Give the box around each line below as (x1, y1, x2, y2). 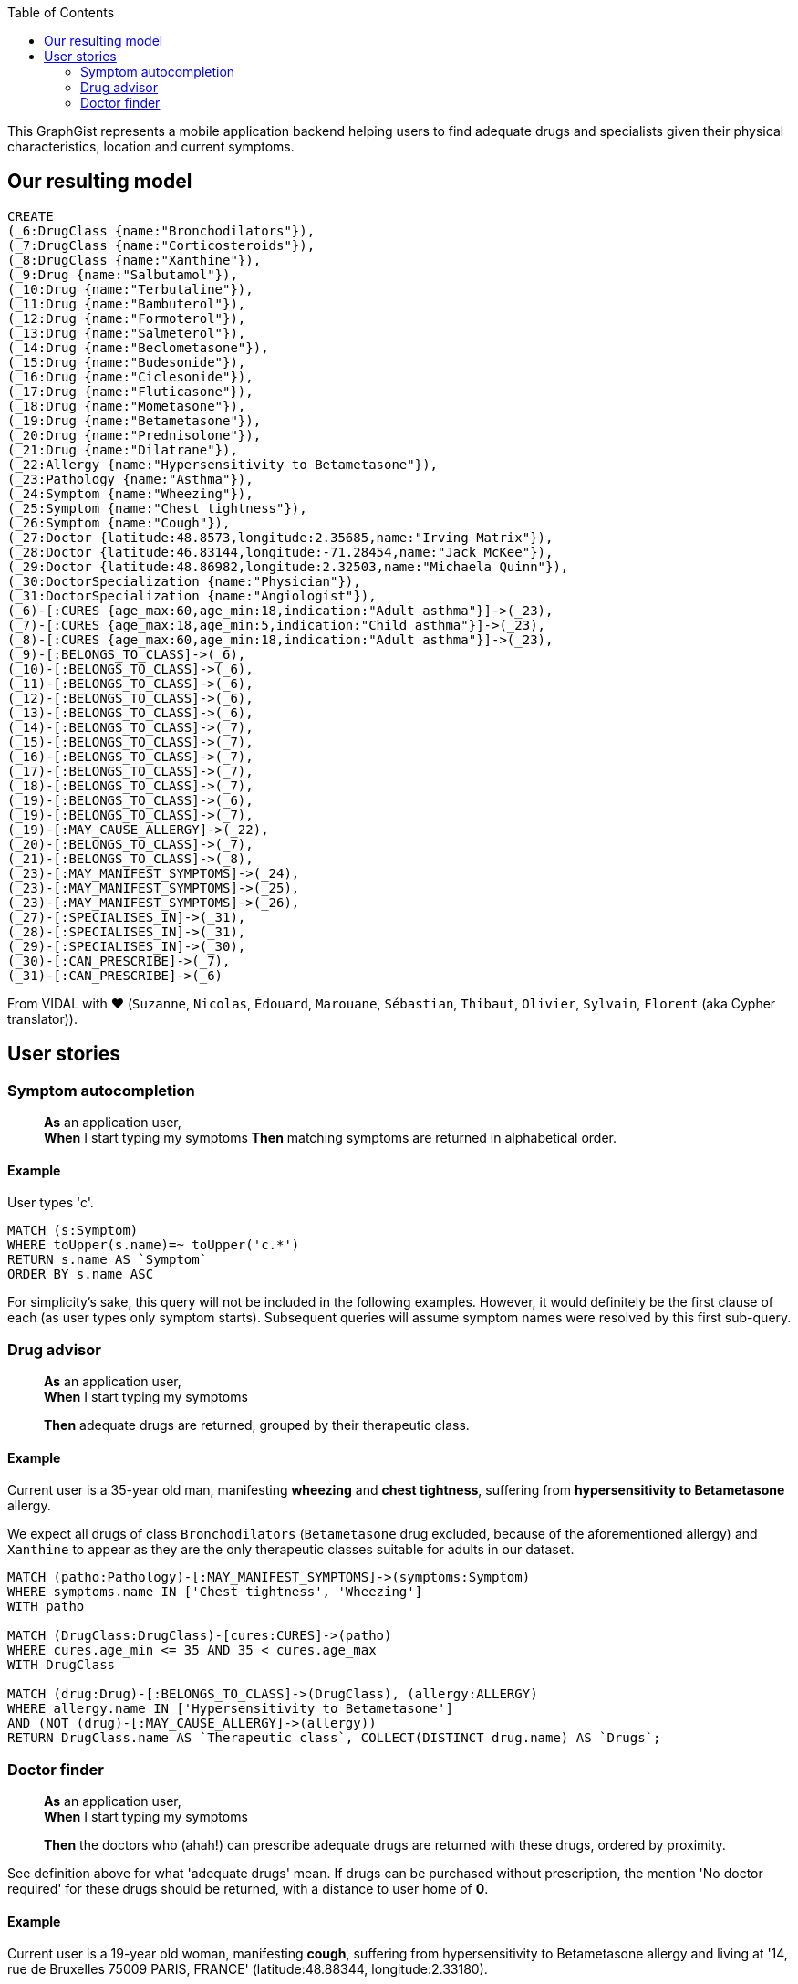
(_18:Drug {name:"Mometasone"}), (7, 398, 246, 413)
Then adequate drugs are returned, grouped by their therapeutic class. (44, 1417, 470, 1434)
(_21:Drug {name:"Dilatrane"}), (7, 442, 238, 457)
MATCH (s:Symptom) (7, 1223, 139, 1238)
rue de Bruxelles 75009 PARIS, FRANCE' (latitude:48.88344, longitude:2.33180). (7, 1961, 488, 1978)
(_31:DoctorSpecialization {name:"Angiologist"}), (7, 588, 377, 603)
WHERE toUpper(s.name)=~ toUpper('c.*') (7, 1237, 300, 1253)
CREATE (7, 208, 54, 224)
